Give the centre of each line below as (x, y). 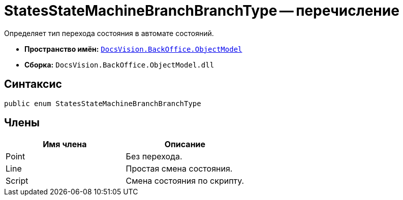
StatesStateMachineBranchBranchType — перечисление (202, 11)
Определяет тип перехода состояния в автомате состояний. (109, 33)
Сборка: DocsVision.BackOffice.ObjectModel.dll (119, 64)
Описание (185, 144)
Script (17, 181)
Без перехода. (154, 157)
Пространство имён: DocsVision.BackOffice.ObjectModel (133, 49)
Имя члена (65, 144)
